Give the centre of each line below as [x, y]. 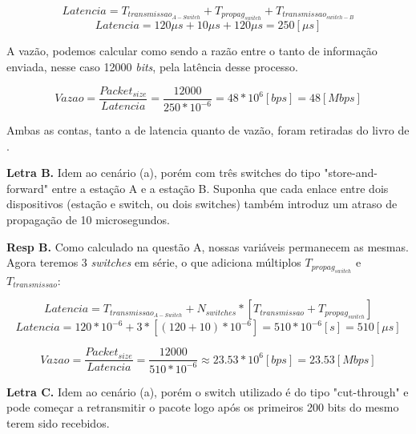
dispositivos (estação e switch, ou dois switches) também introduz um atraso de [202, 204]
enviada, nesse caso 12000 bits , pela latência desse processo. [152, 66]
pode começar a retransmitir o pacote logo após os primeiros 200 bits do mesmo [203, 407]
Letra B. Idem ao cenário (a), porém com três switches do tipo [164, 173]
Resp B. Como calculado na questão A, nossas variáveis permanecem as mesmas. [208, 246]
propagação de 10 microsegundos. [89, 219]
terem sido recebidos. [58, 422]
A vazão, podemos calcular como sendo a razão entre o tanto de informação [192, 51]
